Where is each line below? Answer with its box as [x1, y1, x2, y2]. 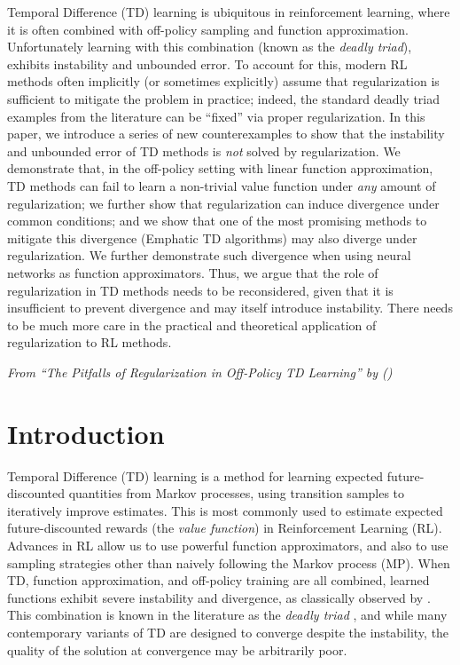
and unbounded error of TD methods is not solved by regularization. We [7, 141, 401, 160]
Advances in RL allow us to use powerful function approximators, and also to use [7, 535, 448, 554]
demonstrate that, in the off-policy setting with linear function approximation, [7, 159, 433, 178]
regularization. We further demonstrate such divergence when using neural [7, 246, 411, 265]
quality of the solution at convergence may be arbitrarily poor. [7, 640, 347, 659]
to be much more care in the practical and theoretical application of [7, 315, 377, 334]
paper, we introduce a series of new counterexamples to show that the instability [7, 124, 445, 143]
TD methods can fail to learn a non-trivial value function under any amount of [7, 176, 436, 194]
